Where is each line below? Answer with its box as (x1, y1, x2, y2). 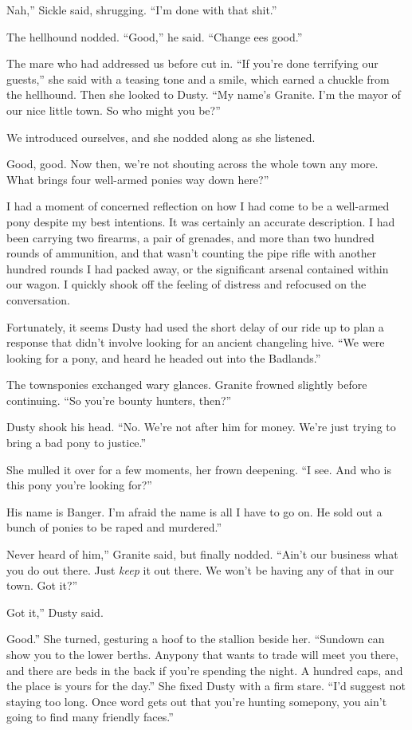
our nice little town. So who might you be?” (6, 101, 221, 118)
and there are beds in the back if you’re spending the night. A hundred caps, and (6, 661, 403, 678)
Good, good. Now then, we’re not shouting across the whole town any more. (6, 155, 379, 172)
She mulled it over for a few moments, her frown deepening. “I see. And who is (6, 461, 391, 477)
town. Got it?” (6, 577, 78, 594)
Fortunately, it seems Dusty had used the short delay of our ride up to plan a (6, 318, 384, 335)
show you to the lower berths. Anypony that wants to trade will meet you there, (6, 646, 398, 662)
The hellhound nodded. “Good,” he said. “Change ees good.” (6, 28, 303, 45)
